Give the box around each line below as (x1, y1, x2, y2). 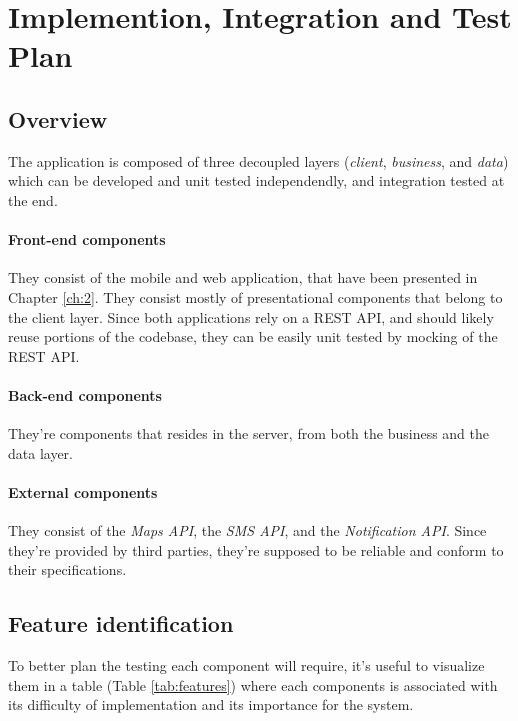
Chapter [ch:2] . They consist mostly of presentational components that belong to (8, 286, 503, 307)
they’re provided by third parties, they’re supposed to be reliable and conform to (8, 539, 504, 560)
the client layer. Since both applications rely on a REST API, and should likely (8, 306, 494, 327)
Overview (8, 103, 108, 134)
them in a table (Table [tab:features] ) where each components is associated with (8, 674, 498, 695)
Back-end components (8, 384, 162, 405)
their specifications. (8, 559, 127, 580)
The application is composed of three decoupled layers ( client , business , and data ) (8, 150, 509, 171)
